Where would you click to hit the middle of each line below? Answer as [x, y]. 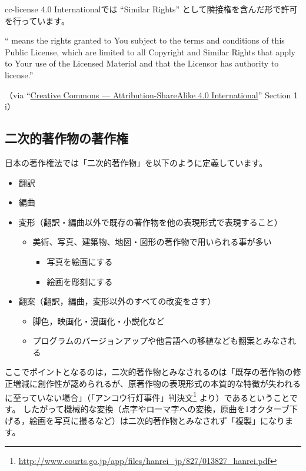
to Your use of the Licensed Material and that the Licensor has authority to [142, 63]
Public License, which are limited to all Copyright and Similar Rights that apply [150, 52]
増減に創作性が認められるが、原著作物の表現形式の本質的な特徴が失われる [157, 384]
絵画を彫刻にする [80, 281]
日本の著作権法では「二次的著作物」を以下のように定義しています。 [136, 162]
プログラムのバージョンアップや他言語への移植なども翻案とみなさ [160, 341]
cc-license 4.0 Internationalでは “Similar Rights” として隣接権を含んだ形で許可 [151, 9]
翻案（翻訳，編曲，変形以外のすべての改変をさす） [117, 301]
